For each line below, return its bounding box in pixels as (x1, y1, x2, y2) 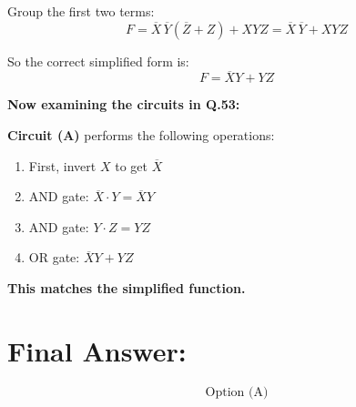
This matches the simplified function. (7, 278, 246, 297)
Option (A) (205, 385, 269, 399)
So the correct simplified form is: (7, 51, 189, 70)
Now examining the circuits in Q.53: (7, 95, 240, 114)
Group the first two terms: (7, 2, 155, 20)
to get (115, 156, 147, 175)
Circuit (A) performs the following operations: (7, 126, 275, 144)
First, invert (28, 156, 97, 175)
